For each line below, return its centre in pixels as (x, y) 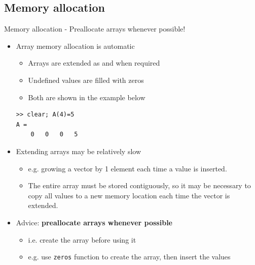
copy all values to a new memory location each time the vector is (129, 195)
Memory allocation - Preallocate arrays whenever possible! (95, 29)
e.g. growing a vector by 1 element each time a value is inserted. (128, 168)
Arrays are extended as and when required (94, 63)
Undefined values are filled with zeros (86, 80)
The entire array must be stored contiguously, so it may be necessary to (139, 185)
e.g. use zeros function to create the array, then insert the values (129, 257)
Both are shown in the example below (87, 97)
